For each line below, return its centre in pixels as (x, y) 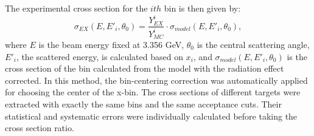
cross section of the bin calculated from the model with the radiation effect (145, 68)
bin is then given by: (202, 8)
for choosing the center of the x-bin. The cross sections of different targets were (153, 92)
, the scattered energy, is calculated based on (99, 56)
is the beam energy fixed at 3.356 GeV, (111, 44)
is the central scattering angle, (253, 44)
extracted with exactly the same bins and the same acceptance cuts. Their (143, 104)
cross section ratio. (40, 128)
